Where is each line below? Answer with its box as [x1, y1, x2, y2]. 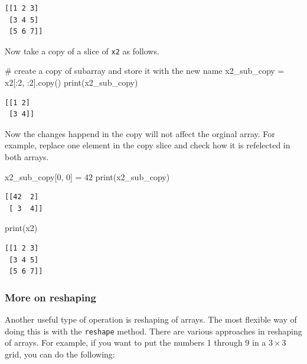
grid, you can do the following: [5, 347, 115, 360]
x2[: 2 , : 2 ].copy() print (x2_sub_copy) [5, 76, 138, 89]
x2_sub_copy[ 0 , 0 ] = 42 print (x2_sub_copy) [5, 170, 170, 183]
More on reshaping [5, 290, 96, 304]
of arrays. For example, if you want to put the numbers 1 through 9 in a [5, 336, 266, 349]
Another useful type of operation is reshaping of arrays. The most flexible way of [5, 313, 297, 325]
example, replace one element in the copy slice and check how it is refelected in [5, 139, 290, 151]
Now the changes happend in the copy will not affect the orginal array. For [5, 127, 275, 139]
